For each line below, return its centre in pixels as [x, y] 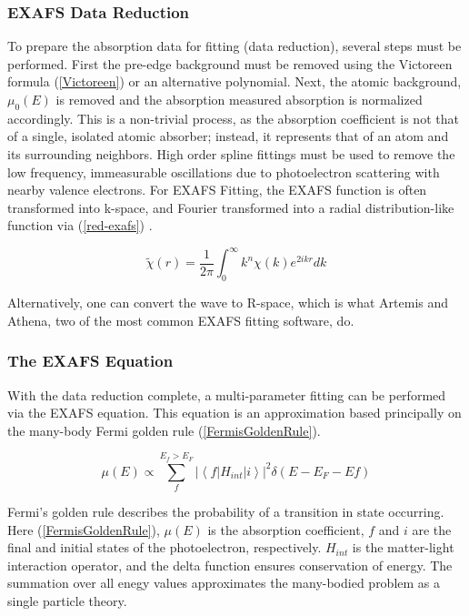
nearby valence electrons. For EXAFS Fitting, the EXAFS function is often [217, 190]
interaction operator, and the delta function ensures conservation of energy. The [230, 565]
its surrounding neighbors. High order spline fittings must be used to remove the [231, 153]
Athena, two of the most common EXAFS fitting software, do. [181, 320]
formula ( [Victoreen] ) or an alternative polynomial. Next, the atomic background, [234, 81]
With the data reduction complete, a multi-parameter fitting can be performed [227, 394]
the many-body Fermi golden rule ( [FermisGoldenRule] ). [164, 430]
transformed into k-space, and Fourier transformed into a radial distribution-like [231, 207]
